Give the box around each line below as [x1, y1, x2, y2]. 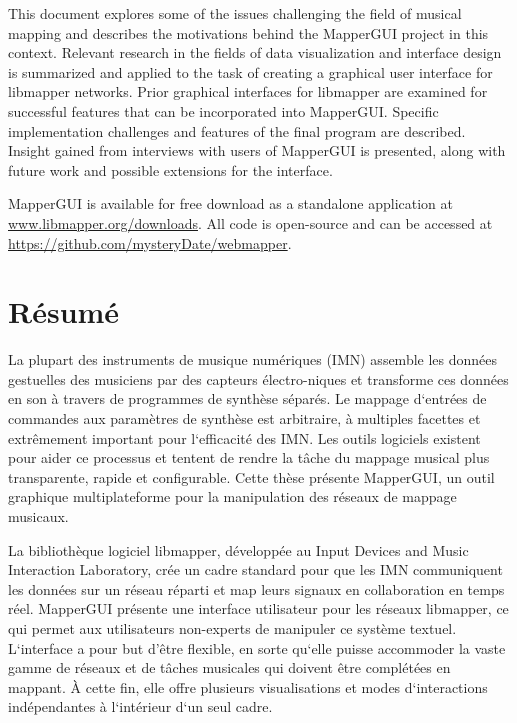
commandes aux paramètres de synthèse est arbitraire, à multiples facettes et [8, 408, 481, 429]
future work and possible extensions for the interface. [8, 159, 333, 180]
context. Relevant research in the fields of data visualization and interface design [8, 42, 502, 63]
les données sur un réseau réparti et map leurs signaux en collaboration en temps [8, 578, 505, 599]
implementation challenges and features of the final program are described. [8, 120, 466, 141]
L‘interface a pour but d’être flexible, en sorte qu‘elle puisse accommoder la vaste [8, 637, 506, 658]
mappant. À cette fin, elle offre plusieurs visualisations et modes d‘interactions [8, 676, 488, 697]
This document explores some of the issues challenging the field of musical [8, 3, 462, 23]
